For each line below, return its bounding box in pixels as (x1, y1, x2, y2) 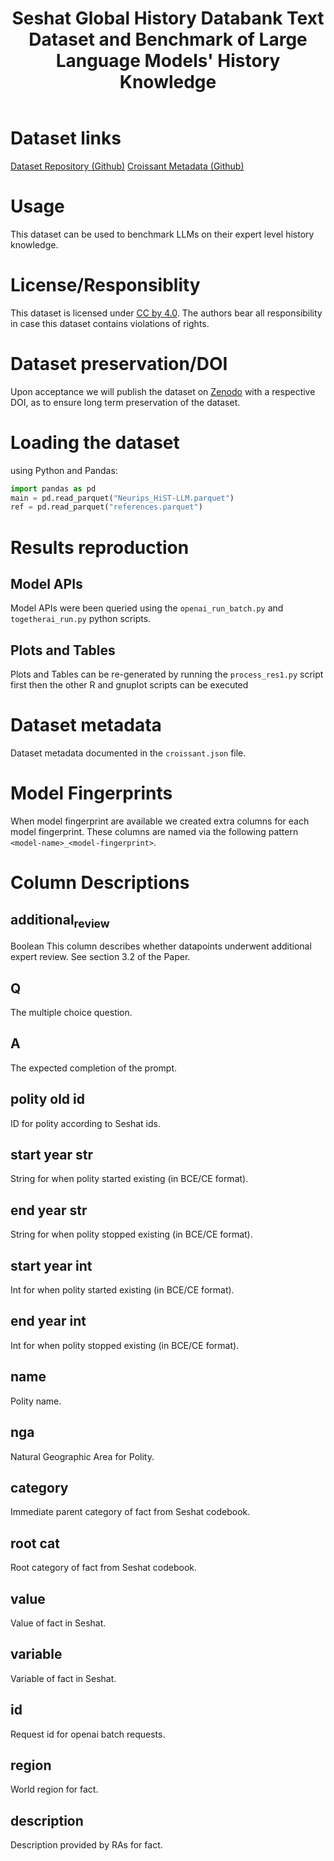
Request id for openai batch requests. (10, 1728, 166, 1740)
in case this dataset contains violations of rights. (10, 317, 210, 329)
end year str (10, 1202, 88, 1219)
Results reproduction (10, 536, 190, 559)
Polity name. (10, 1395, 62, 1407)
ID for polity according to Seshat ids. (10, 1117, 161, 1129)
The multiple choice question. (10, 1007, 133, 1018)
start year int (10, 1257, 93, 1274)
